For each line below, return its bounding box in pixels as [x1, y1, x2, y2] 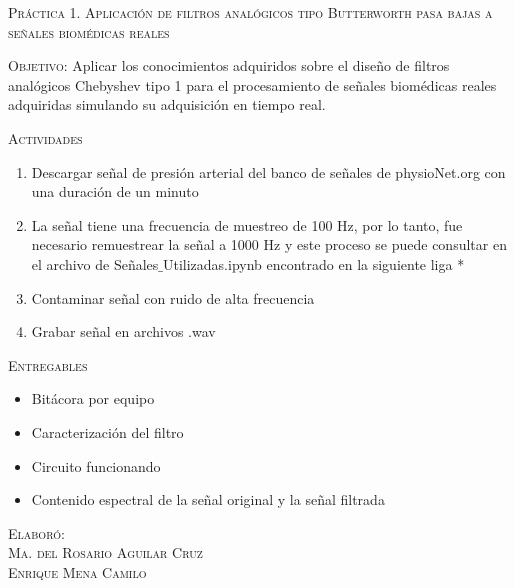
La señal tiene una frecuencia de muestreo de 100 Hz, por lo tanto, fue [31, 214, 463, 235]
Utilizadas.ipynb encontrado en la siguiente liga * [162, 253, 465, 274]
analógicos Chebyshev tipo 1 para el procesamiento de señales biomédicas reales [8, 74, 497, 95]
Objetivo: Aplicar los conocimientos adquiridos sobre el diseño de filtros [8, 55, 450, 76]
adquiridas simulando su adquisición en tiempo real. [8, 94, 326, 115]
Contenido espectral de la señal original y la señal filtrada [31, 489, 385, 510]
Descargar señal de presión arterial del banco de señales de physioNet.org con [31, 161, 506, 182]
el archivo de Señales [31, 253, 159, 274]
